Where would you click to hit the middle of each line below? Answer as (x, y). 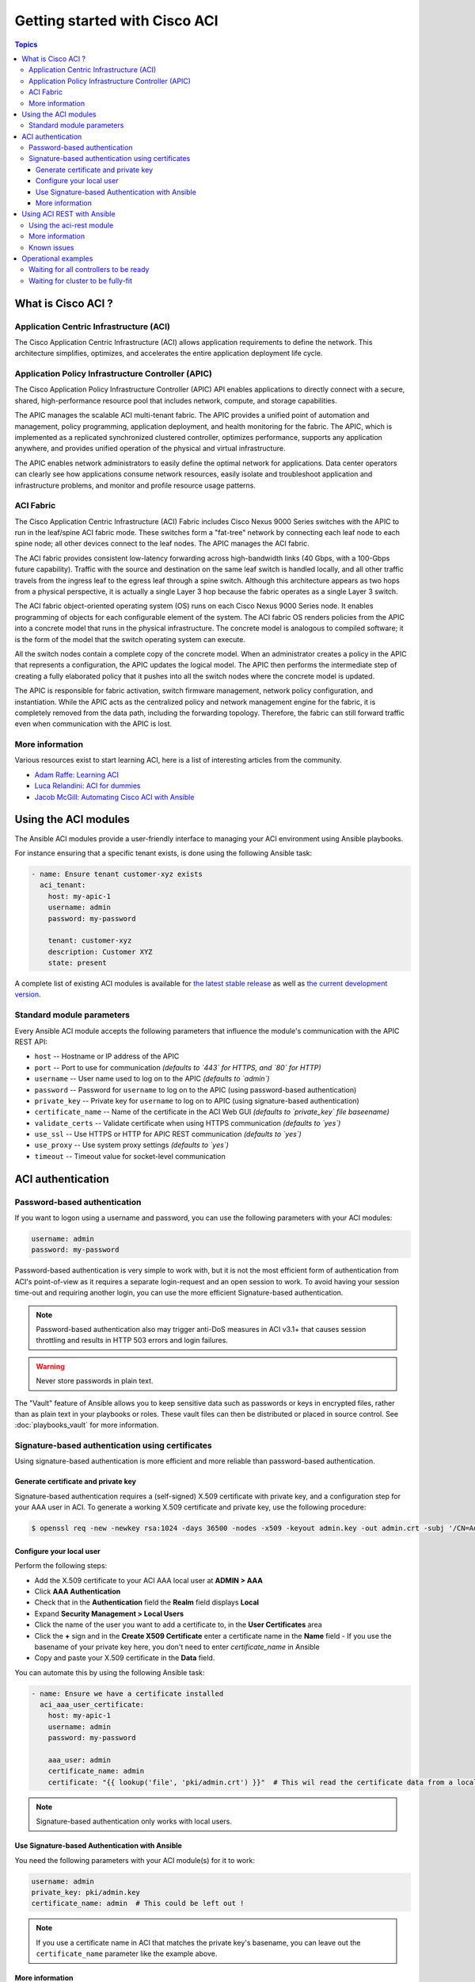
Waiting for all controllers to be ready (89, 270)
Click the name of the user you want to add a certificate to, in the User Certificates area (178, 1624)
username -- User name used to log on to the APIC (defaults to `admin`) (152, 1079)
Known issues (51, 247)
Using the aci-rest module (71, 225)
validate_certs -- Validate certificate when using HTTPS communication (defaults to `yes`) (188, 1123)
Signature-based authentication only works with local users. (134, 1821)
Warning (50, 1366)
